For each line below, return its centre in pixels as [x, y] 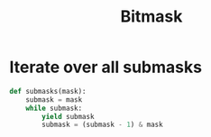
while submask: [54, 108]
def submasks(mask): [48, 91]
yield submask [68, 116]
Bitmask [151, 17]
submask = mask [54, 100]
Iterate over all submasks [106, 67]
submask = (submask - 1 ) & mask [103, 125]
